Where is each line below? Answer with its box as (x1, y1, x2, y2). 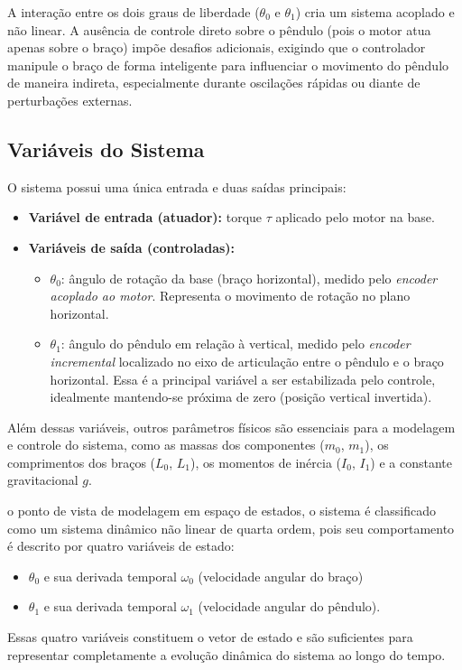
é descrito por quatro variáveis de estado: (7, 536, 235, 555)
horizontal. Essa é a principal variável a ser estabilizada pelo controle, (50, 369, 436, 388)
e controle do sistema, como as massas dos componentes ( (7, 435, 325, 454)
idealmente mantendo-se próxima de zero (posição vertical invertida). (50, 387, 432, 406)
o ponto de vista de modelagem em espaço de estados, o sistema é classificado (7, 501, 436, 520)
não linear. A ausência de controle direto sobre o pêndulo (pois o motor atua (7, 20, 431, 39)
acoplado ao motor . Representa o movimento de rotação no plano (50, 286, 411, 305)
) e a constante (370, 452, 452, 471)
